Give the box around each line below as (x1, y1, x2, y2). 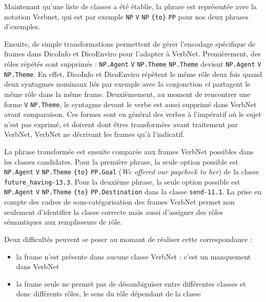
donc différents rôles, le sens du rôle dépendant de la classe (16, 288, 201, 299)
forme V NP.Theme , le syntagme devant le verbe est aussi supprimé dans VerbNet (4, 98, 257, 109)
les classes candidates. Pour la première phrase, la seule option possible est (4, 156, 238, 167)
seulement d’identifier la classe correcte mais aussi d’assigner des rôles (4, 206, 223, 217)
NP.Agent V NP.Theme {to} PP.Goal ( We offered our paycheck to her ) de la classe (4, 166, 259, 177)
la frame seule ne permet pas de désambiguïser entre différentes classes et (16, 278, 246, 289)
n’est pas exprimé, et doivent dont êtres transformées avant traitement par (4, 118, 238, 129)
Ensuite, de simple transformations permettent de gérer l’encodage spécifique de (4, 38, 255, 49)
